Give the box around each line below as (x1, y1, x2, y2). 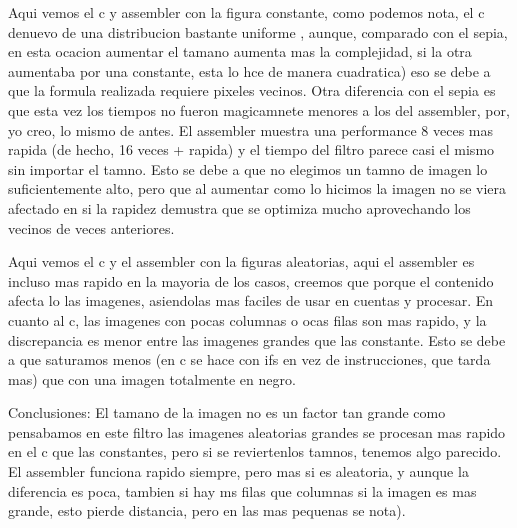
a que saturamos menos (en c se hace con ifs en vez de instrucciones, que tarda (8, 349, 491, 370)
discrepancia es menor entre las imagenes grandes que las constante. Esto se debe (8, 329, 506, 350)
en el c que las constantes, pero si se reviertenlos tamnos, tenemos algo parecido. (8, 441, 502, 462)
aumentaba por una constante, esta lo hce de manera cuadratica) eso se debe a (8, 60, 491, 81)
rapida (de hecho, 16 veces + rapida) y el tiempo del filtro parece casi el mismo (8, 139, 495, 160)
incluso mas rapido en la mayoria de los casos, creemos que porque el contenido (8, 270, 494, 291)
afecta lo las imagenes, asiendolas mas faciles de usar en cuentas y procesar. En (8, 290, 494, 311)
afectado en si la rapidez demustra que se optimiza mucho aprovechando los (8, 197, 471, 218)
